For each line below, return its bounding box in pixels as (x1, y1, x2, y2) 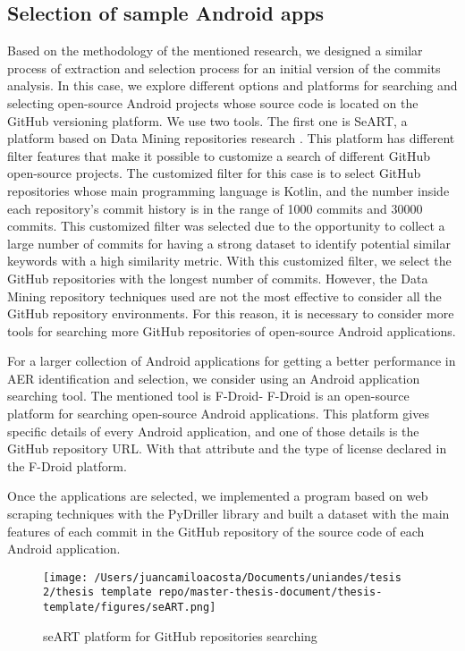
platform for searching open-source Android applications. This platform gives (7, 404, 429, 423)
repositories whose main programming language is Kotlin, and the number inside (7, 181, 450, 199)
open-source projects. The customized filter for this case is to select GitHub (7, 164, 421, 182)
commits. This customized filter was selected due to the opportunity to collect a (7, 216, 445, 235)
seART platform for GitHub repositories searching (43, 626, 317, 645)
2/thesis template (43, 586, 152, 599)
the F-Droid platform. (7, 456, 127, 475)
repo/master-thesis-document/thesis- (157, 586, 383, 599)
